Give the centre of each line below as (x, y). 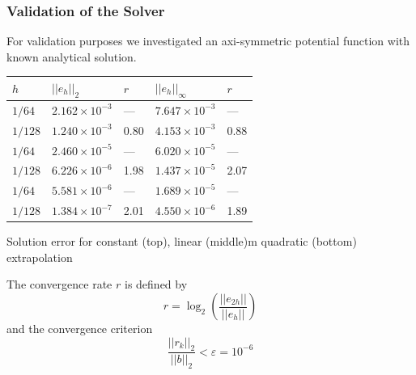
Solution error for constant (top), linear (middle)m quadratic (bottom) (182, 241)
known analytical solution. (72, 56)
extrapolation (40, 257)
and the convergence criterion (80, 329)
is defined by (156, 284)
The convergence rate (59, 284)
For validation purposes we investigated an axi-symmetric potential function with (208, 41)
